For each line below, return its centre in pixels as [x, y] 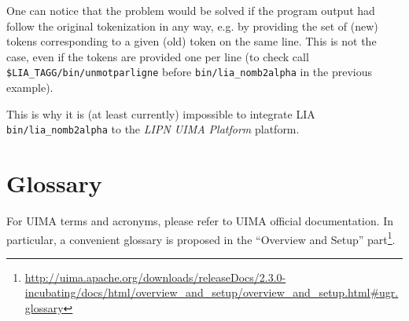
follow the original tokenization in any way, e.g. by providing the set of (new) [192, 26]
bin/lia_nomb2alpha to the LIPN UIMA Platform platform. [153, 129]
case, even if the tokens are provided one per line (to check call [158, 56]
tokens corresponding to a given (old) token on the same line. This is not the [192, 41]
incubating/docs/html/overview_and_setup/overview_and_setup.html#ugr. [212, 292]
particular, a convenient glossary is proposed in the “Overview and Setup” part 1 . [201, 238]
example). [30, 88]
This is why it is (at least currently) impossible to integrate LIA [161, 113]
